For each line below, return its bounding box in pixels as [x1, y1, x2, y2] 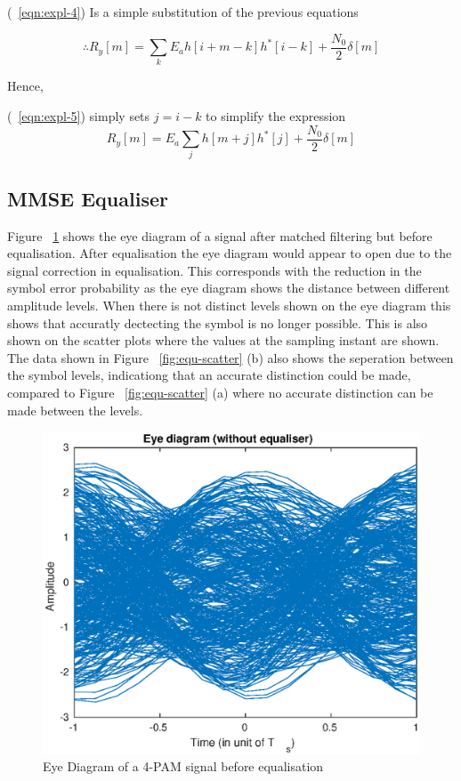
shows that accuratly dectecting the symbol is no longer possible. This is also [7, 313, 428, 332]
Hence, [7, 76, 44, 95]
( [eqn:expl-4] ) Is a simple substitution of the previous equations [7, 3, 359, 20]
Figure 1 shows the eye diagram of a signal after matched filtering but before [7, 226, 433, 245]
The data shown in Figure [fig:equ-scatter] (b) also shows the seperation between [7, 348, 454, 366]
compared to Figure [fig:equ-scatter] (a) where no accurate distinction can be [7, 382, 433, 401]
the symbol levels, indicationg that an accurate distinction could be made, [7, 366, 411, 384]
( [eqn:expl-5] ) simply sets [7, 106, 150, 125]
